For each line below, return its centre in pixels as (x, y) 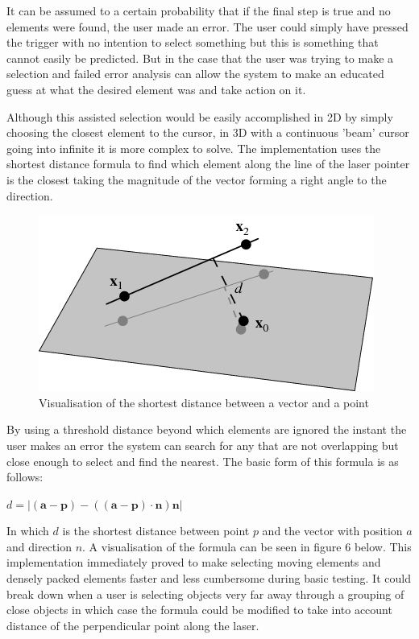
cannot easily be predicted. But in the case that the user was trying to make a (200, 58)
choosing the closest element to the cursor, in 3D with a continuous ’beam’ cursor (208, 132)
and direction (39, 546)
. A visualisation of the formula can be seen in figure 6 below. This (247, 546)
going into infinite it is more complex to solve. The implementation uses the (194, 148)
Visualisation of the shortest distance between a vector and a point (204, 402)
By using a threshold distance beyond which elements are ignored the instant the (207, 429)
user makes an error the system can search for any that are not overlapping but (203, 445)
